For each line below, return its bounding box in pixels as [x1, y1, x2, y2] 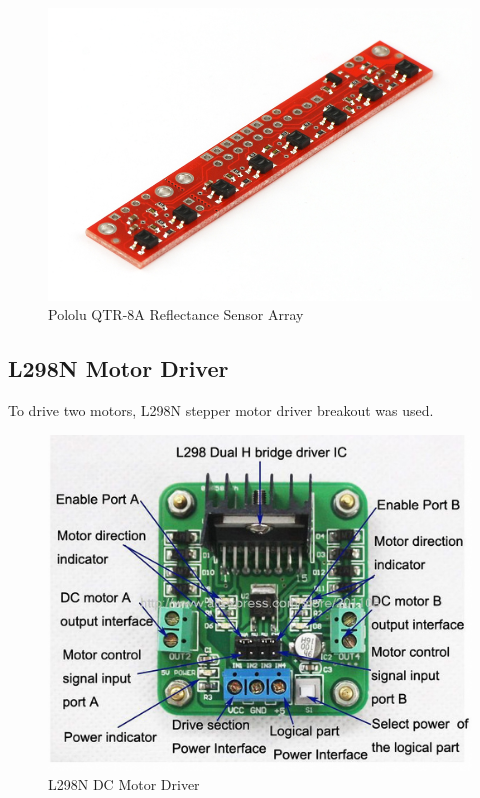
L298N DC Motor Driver [48, 774, 200, 795]
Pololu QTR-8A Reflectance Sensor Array [48, 304, 304, 325]
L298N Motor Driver [8, 353, 229, 384]
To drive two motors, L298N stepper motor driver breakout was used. [8, 399, 434, 420]
